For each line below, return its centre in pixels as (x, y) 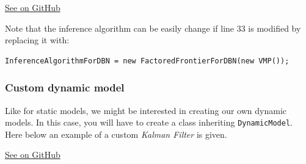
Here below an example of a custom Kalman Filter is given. (116, 134)
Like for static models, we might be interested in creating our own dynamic (146, 110)
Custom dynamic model (65, 87)
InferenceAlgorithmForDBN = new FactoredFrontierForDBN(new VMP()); (147, 61)
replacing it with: (37, 40)
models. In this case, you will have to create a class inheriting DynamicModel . (149, 122)
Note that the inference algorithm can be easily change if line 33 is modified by (153, 28)
